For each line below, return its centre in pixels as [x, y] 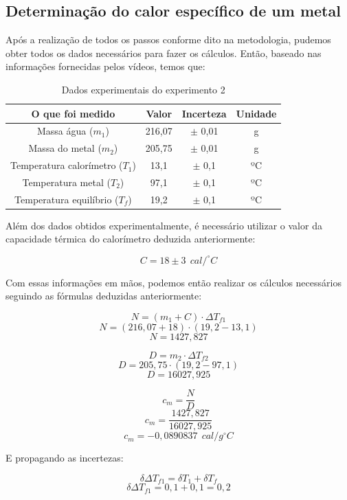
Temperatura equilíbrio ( [67, 199]
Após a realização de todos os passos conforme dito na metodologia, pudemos [168, 39]
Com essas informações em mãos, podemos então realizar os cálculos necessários [173, 282]
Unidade [256, 113]
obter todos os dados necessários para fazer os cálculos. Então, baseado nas [164, 53]
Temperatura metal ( [66, 182]
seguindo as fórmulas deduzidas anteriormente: [104, 296]
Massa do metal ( [65, 148]
